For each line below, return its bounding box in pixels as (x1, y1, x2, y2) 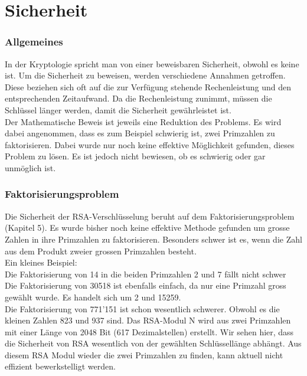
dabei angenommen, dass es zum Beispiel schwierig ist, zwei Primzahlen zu (5, 127, 275, 139)
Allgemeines (5, 34, 63, 49)
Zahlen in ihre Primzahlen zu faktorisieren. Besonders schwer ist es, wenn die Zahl (5, 233, 302, 245)
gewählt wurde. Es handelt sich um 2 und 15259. (5, 290, 181, 303)
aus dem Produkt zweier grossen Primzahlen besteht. (5, 244, 197, 257)
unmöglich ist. (5, 161, 56, 174)
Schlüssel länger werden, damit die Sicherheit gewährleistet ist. (5, 103, 231, 116)
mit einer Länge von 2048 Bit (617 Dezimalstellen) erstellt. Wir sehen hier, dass (5, 325, 294, 338)
